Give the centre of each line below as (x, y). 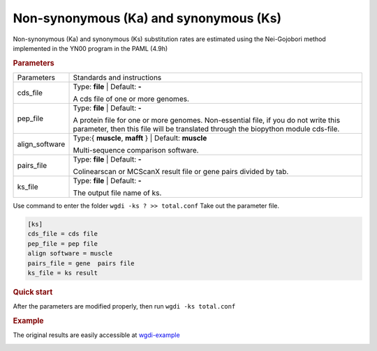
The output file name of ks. (117, 193)
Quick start (33, 292)
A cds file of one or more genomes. (131, 99)
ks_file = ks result (62, 273)
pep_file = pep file (62, 243)
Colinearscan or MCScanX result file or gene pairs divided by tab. (181, 171)
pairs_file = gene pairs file (81, 263)
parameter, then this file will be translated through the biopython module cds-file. (206, 129)
